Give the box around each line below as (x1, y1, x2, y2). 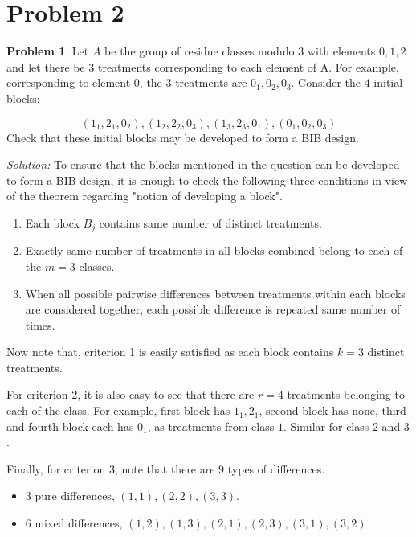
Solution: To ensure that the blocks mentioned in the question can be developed (6, 156, 400, 173)
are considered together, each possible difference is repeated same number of (25, 301, 401, 318)
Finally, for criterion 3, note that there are (6, 460, 215, 477)
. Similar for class (283, 417, 369, 434)
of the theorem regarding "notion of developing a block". (6, 187, 283, 204)
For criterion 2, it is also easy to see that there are (6, 386, 255, 403)
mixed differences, (35, 514, 123, 531)
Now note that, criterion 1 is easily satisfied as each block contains (6, 343, 334, 360)
